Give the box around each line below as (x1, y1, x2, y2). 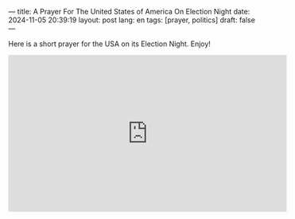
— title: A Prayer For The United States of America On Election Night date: (8, 7, 250, 16)
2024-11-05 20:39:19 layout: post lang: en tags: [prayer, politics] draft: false (8, 15, 256, 25)
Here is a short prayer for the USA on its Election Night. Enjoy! (8, 39, 211, 49)
